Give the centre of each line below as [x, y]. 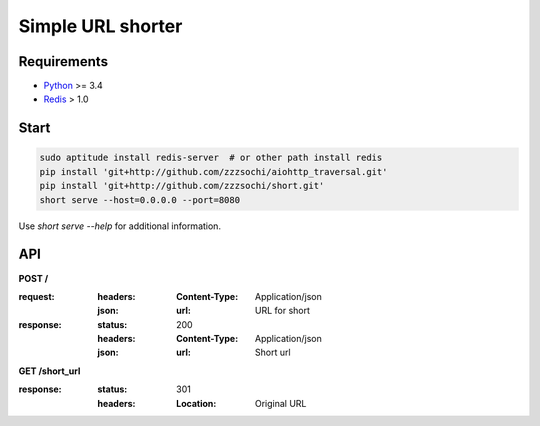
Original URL [281, 403]
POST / [33, 278]
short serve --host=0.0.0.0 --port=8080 [139, 199]
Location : [196, 403]
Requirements [63, 61]
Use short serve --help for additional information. [120, 226]
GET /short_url [49, 371]
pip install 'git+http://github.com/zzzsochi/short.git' [182, 186]
